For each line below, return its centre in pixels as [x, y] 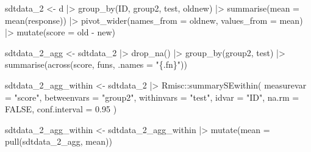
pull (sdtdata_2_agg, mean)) [59, 141]
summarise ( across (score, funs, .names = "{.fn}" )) [96, 64]
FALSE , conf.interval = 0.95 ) [61, 109]
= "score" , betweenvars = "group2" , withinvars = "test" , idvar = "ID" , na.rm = [152, 97]
